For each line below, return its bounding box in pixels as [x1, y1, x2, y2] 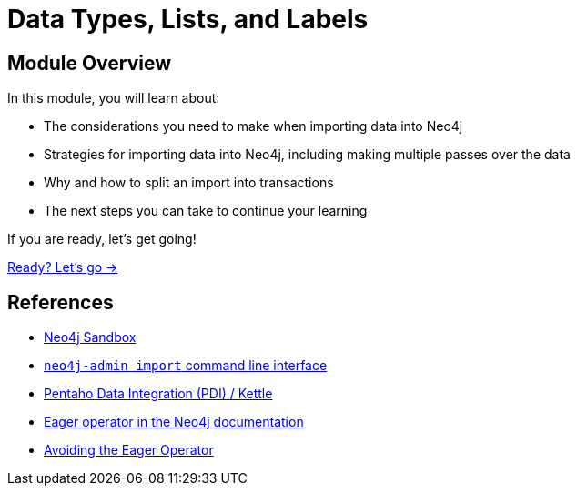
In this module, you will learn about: [7, 90, 220, 106]
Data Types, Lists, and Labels [7, 4, 369, 35]
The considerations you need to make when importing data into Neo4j [44, 118, 463, 135]
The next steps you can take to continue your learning [44, 203, 368, 219]
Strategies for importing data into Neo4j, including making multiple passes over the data [44, 146, 571, 163]
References [7, 290, 114, 314]
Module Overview [7, 51, 172, 75]
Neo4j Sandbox [44, 329, 137, 346]
